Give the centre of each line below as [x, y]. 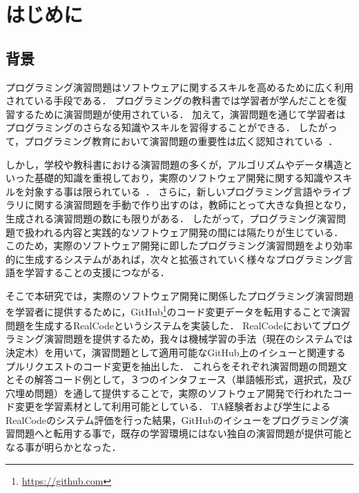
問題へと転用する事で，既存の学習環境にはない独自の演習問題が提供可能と [184, 433]
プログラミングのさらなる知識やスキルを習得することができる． [151, 127]
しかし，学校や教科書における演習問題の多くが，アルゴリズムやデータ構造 [174, 164]
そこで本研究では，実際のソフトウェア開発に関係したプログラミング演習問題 [179, 295]
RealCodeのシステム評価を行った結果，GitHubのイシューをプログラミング [172, 419]
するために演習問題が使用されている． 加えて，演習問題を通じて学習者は [180, 114]
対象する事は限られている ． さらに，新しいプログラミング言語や [173, 191]
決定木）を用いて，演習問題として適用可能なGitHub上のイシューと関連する [176, 352]
